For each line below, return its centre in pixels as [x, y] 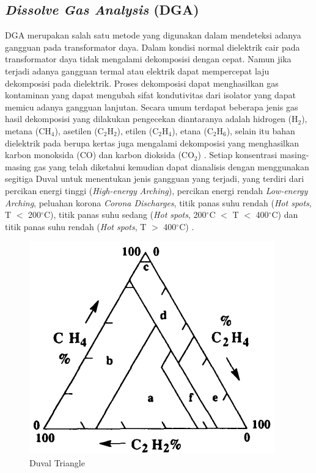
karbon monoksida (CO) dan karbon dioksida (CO [100, 155]
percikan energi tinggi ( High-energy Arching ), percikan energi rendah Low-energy [156, 190]
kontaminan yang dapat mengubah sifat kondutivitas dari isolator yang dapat [150, 95]
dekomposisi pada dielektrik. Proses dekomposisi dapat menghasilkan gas [142, 83]
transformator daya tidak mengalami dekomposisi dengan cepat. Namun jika [148, 59]
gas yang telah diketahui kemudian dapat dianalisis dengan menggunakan [171, 166]
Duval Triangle [57, 462]
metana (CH [28, 130]
